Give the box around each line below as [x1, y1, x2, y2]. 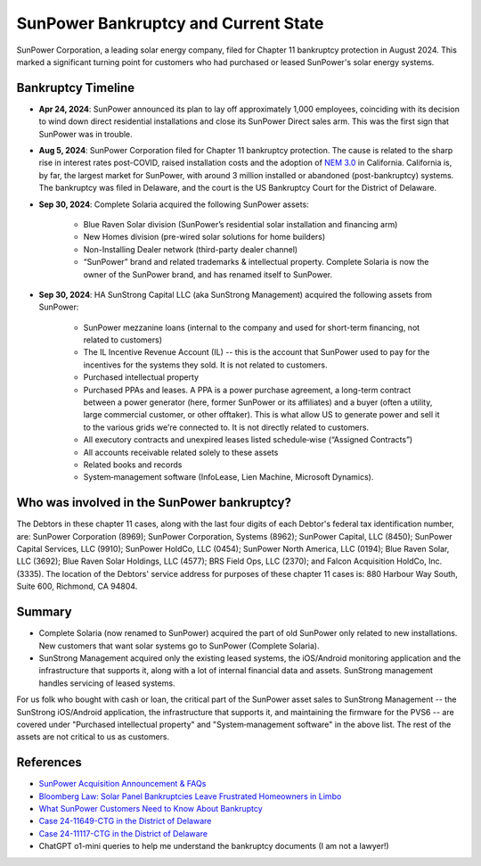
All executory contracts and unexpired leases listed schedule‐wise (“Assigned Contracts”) [83, 434, 413, 445]
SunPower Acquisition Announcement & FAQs [38, 779, 207, 789]
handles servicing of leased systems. [38, 678, 175, 689]
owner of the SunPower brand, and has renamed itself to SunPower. [83, 268, 333, 280]
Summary [16, 605, 72, 620]
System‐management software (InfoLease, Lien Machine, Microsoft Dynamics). [83, 472, 374, 482]
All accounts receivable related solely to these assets [83, 447, 279, 458]
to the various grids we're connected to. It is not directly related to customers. [83, 422, 370, 433]
